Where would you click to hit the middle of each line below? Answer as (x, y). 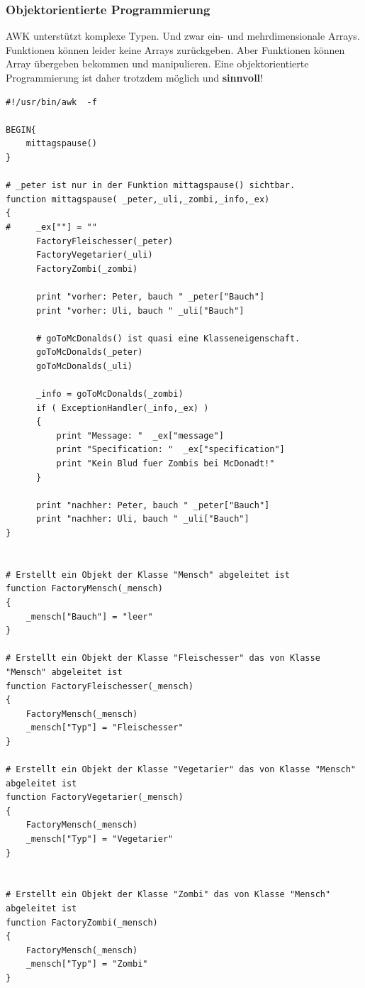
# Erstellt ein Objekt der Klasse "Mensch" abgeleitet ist (148, 575)
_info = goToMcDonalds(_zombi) (109, 394)
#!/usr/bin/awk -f (51, 102)
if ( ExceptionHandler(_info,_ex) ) (122, 408)
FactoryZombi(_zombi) (87, 269)
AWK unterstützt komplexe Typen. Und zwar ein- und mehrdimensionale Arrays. (183, 36)
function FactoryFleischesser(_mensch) (100, 686)
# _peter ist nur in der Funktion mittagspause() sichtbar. (151, 186)
